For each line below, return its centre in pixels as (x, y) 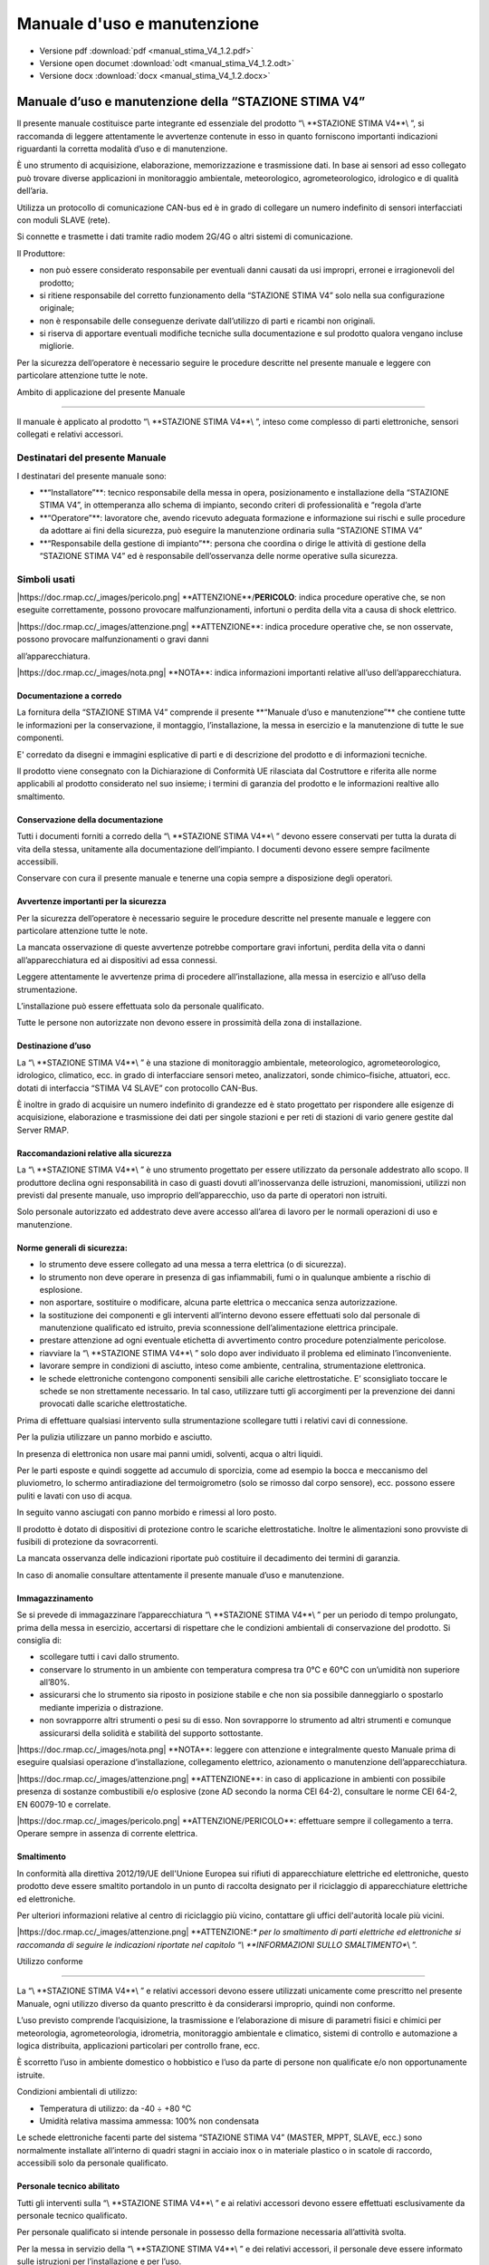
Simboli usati (46, 579)
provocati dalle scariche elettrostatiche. (113, 1403)
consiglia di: (39, 1640)
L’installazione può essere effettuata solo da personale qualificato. (140, 1007)
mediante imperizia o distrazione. (101, 1707)
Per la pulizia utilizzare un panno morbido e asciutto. (115, 1437)
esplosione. (61, 1289)
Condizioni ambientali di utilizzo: (77, 2092)
